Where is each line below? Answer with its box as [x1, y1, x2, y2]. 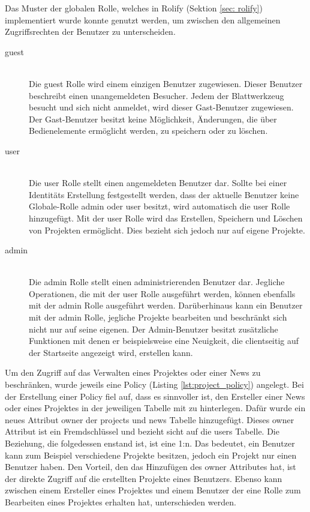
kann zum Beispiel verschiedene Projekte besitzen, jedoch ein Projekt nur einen [5, 448, 297, 461]
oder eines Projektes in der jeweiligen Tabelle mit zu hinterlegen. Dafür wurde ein [5, 402, 306, 414]
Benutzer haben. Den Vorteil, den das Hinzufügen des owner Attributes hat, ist [5, 460, 296, 473]
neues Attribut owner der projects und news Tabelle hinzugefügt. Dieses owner [5, 413, 294, 426]
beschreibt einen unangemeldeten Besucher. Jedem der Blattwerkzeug [29, 89, 284, 101]
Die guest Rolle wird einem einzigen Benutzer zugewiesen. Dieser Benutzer [29, 77, 303, 89]
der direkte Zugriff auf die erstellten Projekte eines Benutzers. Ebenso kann [5, 472, 282, 484]
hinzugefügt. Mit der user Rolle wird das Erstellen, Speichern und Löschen [29, 211, 303, 224]
